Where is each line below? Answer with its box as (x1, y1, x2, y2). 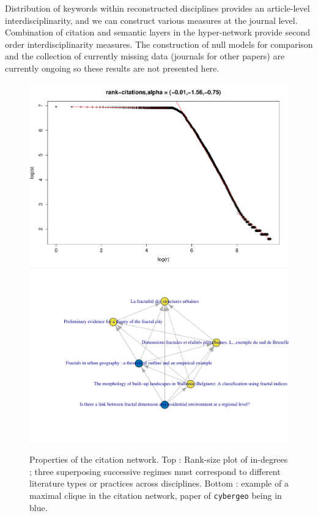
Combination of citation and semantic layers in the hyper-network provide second (5, 26, 310, 39)
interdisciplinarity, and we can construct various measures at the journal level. (5, 13, 298, 26)
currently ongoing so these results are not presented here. (5, 61, 220, 74)
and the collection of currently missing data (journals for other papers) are (5, 50, 285, 62)
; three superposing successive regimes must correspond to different (29, 465, 281, 477)
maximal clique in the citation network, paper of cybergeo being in (29, 488, 282, 501)
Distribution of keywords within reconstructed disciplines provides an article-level (5, 2, 310, 14)
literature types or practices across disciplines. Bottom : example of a (29, 477, 289, 490)
